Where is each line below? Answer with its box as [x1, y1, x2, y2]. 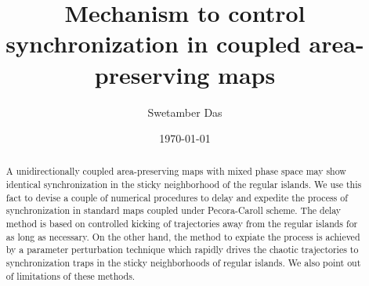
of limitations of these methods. [5, 269, 136, 282]
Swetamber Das [147, 103, 222, 120]
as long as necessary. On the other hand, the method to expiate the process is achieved [5, 230, 360, 243]
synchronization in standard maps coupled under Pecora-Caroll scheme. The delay [5, 204, 342, 217]
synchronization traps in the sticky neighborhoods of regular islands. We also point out [5, 256, 361, 270]
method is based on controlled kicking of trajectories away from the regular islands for [5, 217, 358, 230]
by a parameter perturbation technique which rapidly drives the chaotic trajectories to [5, 243, 359, 256]
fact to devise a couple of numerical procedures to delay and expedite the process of [5, 190, 348, 204]
